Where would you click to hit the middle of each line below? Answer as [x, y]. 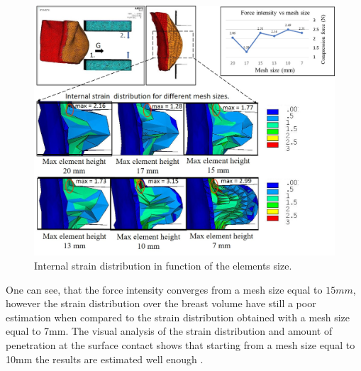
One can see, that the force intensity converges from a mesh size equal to [164, 289]
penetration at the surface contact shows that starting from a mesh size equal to [180, 344]
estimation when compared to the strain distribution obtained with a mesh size [178, 317]
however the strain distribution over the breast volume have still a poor [161, 303]
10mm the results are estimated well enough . [105, 359]
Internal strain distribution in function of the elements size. [163, 265]
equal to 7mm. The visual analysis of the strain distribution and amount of [169, 331]
